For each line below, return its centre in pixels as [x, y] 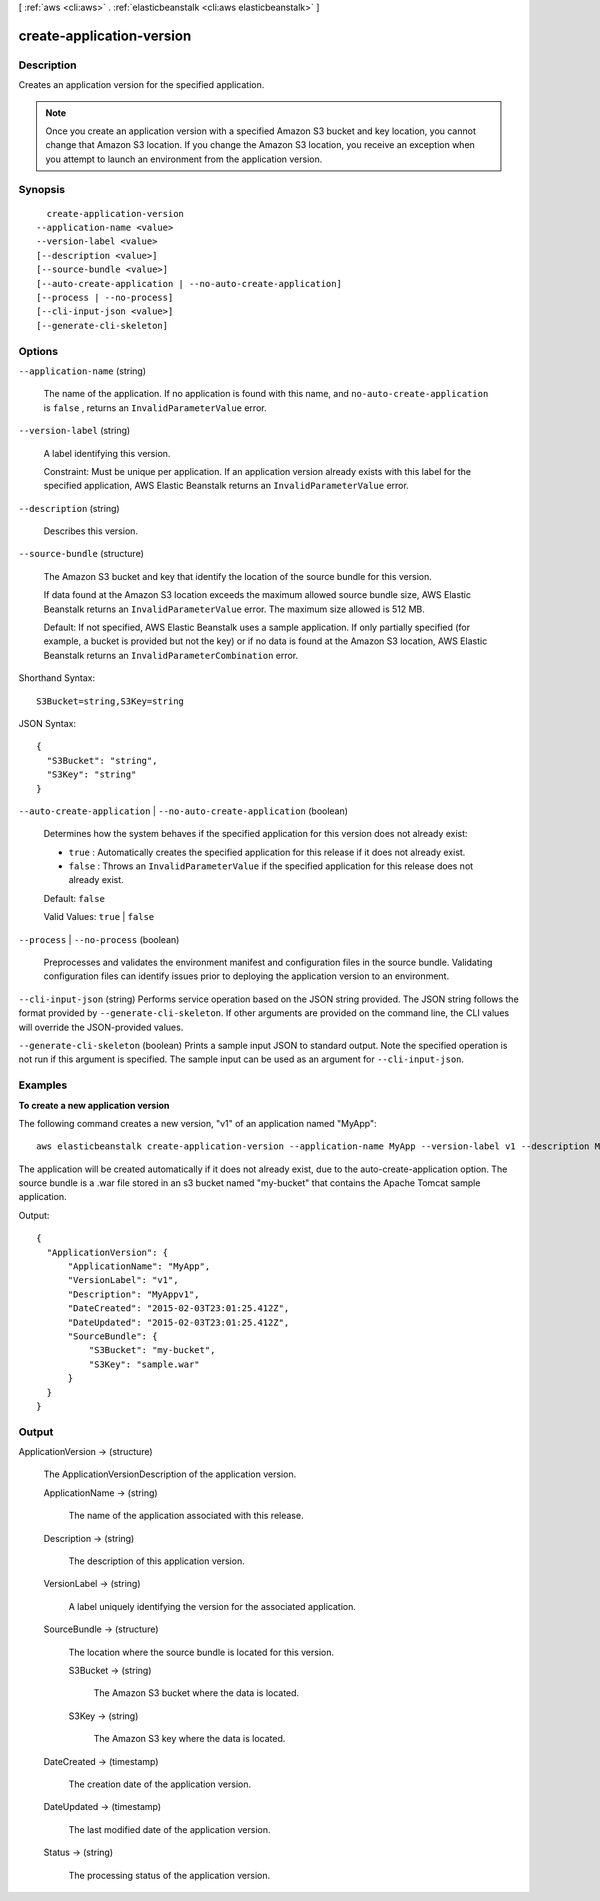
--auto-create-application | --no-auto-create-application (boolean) [183, 811]
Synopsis [41, 190]
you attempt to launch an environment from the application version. [184, 159]
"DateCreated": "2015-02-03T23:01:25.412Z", [178, 1308]
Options [38, 351]
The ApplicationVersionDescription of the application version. [170, 1474]
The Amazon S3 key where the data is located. [189, 1739]
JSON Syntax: [47, 723]
